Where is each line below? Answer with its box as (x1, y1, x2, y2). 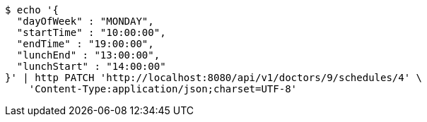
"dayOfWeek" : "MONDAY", (16, 16, 154, 27)
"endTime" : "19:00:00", (16, 38, 154, 49)
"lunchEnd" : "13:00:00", (16, 49, 160, 61)
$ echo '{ (5, 4, 59, 16)
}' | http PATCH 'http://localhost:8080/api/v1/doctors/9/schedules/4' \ (5, 72, 423, 83)
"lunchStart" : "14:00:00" (16, 61, 166, 72)
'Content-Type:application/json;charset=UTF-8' (28, 83, 298, 94)
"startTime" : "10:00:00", (16, 27, 166, 38)
